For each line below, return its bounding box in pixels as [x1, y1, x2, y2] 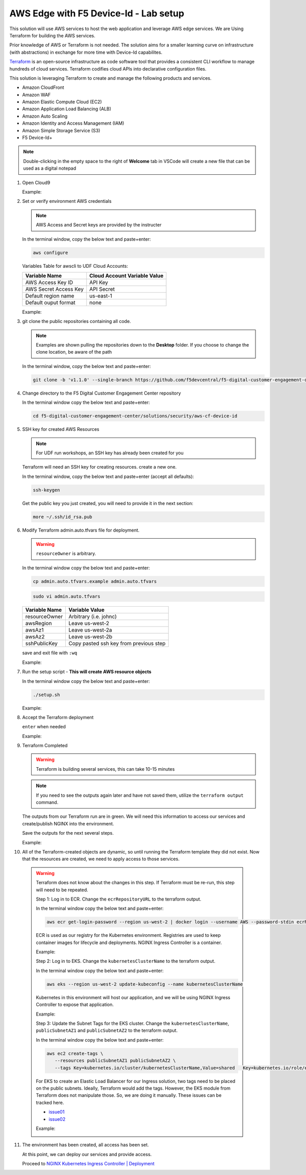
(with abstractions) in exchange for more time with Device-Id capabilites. [9, 49, 163, 55]
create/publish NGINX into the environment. [22, 820, 114, 826]
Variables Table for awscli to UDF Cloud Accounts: [22, 263, 129, 269]
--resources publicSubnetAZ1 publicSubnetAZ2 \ [54, 1058, 176, 1064]
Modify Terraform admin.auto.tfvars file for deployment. [22, 527, 140, 533]
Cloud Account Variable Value [89, 272, 164, 279]
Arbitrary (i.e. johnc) [68, 613, 117, 620]
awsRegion [25, 620, 52, 627]
